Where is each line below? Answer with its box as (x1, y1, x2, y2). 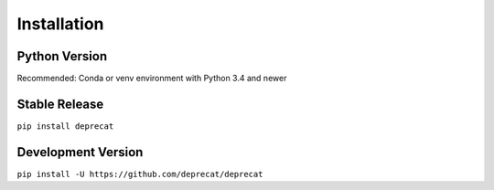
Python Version (16, 48, 108, 64)
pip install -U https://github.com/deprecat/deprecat (16, 169, 263, 179)
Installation (16, 14, 104, 34)
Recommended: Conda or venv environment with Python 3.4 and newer (16, 73, 287, 84)
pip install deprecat (16, 121, 114, 132)
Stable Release (16, 96, 104, 111)
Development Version (16, 144, 144, 160)
